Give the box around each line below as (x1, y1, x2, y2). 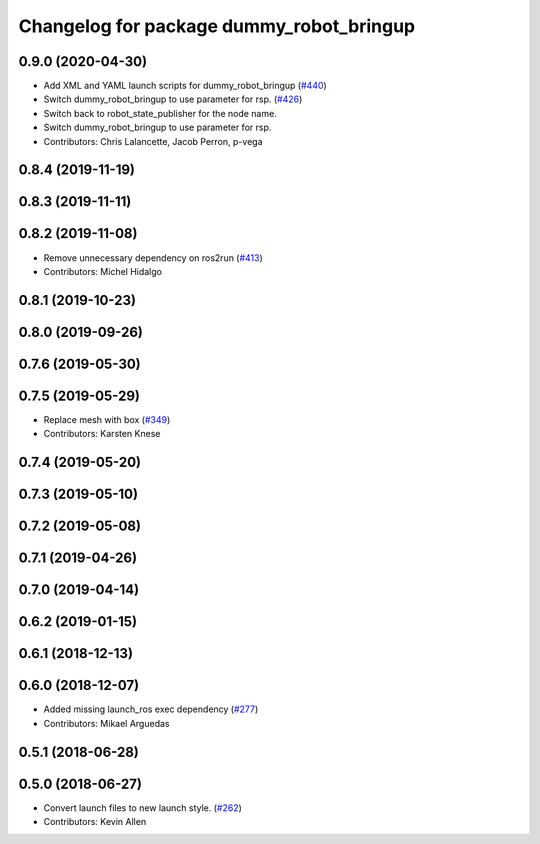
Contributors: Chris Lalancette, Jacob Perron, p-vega (43, 135, 263, 147)
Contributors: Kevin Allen (43, 816, 147, 828)
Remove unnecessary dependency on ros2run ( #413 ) (43, 251, 264, 264)
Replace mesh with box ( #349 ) (43, 413, 171, 425)
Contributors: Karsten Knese (43, 428, 161, 440)
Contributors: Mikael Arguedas (43, 717, 170, 729)
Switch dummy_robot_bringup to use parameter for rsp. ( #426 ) (43, 93, 303, 105)
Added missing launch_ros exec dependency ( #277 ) (43, 703, 259, 715)
